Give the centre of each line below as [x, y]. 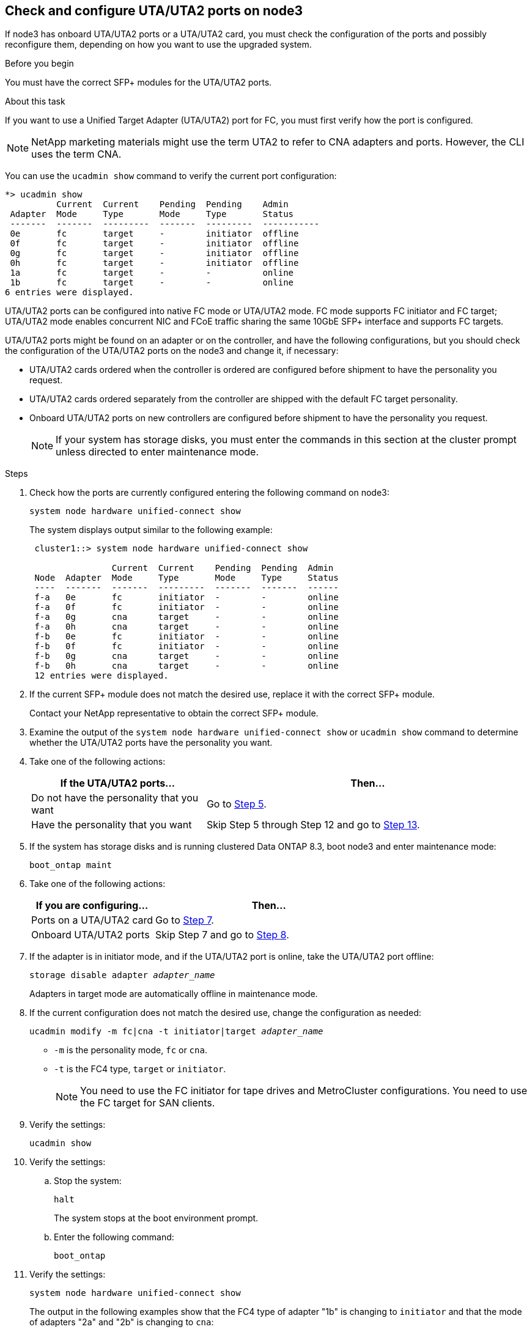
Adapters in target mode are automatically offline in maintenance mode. [174, 994]
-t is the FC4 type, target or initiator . [140, 1069]
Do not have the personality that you [115, 798]
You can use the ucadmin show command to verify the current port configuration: [171, 176]
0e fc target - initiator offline [154, 234]
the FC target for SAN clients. [148, 1103]
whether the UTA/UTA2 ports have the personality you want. [151, 743]
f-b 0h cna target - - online [187, 666]
